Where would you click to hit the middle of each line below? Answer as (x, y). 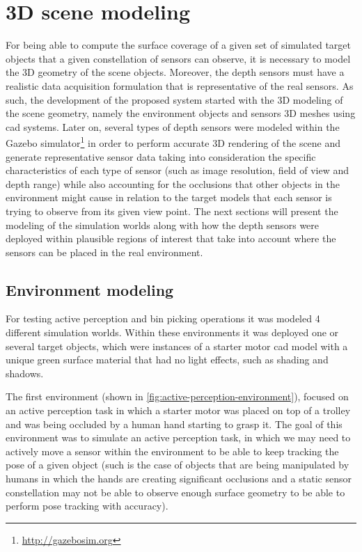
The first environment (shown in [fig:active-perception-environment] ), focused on (177, 396)
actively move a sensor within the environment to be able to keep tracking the (172, 451)
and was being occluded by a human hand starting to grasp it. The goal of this (174, 424)
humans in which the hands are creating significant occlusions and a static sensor (179, 479)
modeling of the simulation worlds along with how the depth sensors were (163, 224)
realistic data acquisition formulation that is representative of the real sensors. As (180, 85)
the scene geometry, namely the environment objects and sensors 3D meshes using (181, 113)
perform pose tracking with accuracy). (87, 506)
